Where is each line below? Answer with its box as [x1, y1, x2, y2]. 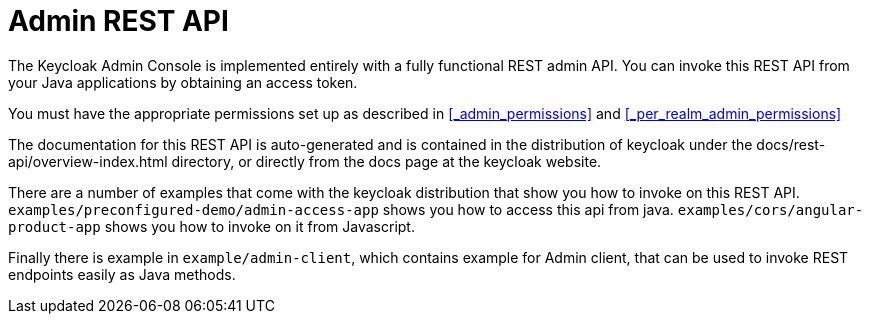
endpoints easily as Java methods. [8, 265, 236, 283]
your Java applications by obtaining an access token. [8, 73, 358, 91]
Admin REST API [8, 4, 229, 38]
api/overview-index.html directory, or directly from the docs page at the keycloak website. [8, 152, 602, 170]
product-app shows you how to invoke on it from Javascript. [8, 217, 415, 235]
